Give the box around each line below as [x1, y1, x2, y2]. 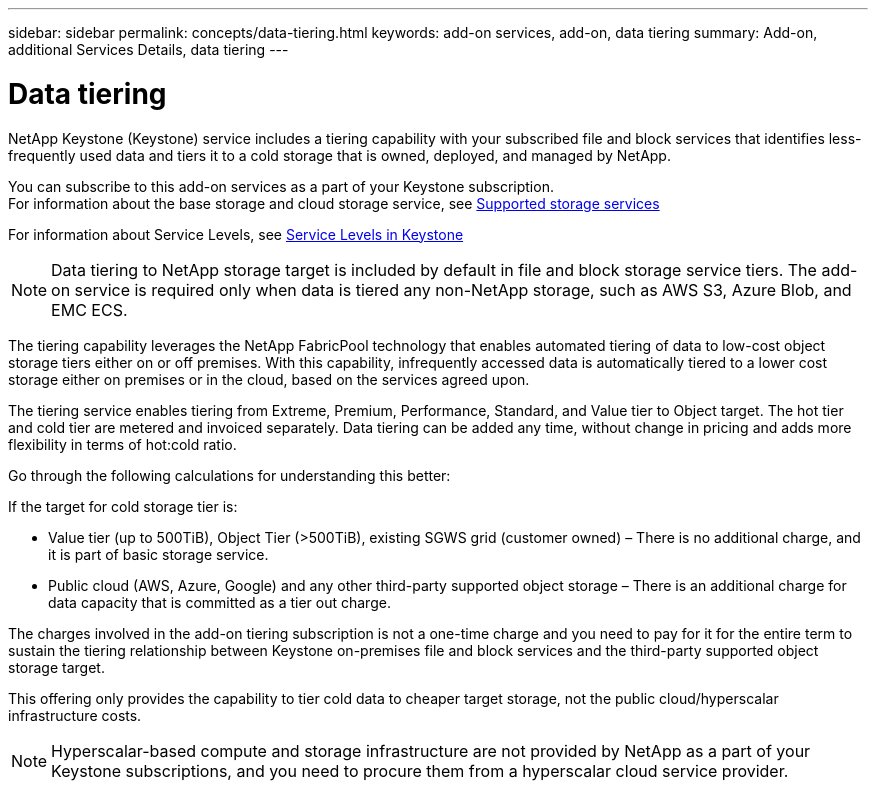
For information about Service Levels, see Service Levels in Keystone [8, 225, 464, 243]
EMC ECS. [51, 299, 128, 320]
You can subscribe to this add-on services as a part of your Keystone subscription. [8, 177, 554, 195]
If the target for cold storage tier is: [8, 497, 238, 515]
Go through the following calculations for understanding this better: [8, 466, 451, 484]
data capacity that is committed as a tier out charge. [48, 593, 391, 611]
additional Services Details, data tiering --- [8, 41, 289, 58]
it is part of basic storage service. [48, 545, 269, 563]
